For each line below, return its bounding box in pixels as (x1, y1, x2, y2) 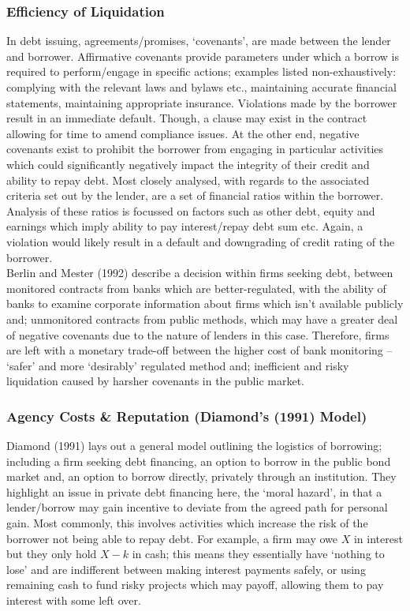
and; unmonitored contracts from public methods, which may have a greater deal (6, 310, 398, 327)
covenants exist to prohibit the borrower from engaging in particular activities (6, 141, 384, 157)
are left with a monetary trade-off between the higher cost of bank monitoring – (6, 342, 393, 358)
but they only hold (6, 545, 97, 562)
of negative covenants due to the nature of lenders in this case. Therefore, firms (6, 326, 389, 343)
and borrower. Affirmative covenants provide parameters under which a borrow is (6, 47, 400, 64)
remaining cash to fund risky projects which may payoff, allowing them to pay (6, 576, 384, 593)
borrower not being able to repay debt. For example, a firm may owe (6, 530, 338, 546)
